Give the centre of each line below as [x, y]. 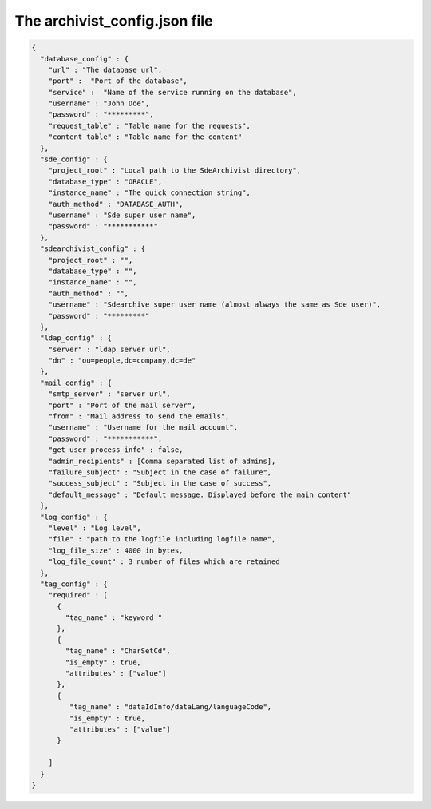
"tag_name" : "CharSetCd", [118, 651]
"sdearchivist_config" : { [93, 249]
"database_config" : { [85, 59]
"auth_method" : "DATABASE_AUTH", [116, 204]
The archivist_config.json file [114, 21]
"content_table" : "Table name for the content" [145, 137]
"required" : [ [78, 595]
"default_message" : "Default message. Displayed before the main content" [200, 494]
